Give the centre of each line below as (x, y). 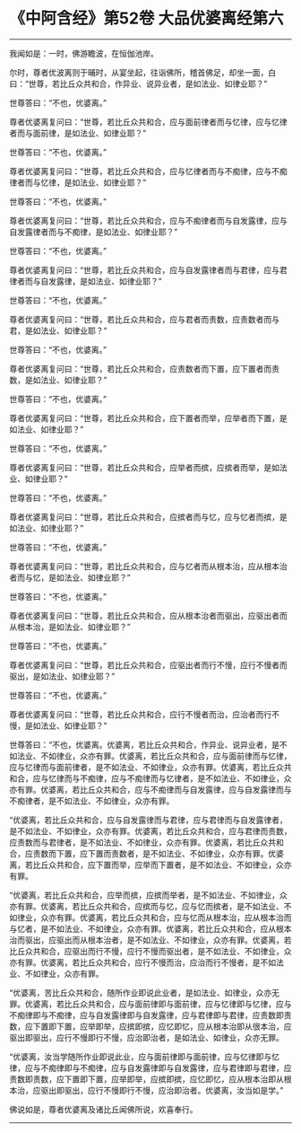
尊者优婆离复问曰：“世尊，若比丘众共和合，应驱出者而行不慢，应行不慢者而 (149, 664)
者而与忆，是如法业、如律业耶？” (70, 577)
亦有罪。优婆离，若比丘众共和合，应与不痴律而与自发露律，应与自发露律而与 (150, 789)
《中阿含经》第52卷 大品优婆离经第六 (146, 18)
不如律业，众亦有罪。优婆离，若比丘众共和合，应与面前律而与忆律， (166, 756)
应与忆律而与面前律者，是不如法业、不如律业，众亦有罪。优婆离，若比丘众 (146, 767)
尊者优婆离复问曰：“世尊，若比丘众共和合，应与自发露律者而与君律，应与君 (149, 269)
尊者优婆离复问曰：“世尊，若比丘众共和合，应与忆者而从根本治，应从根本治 (149, 566)
